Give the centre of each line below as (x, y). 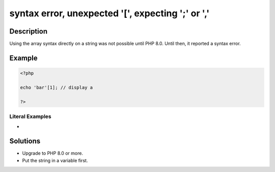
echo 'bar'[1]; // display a (57, 87)
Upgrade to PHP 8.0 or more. (53, 153)
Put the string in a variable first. (55, 160)
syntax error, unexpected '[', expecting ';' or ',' (109, 13)
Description (29, 31)
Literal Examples (30, 116)
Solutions (25, 141)
